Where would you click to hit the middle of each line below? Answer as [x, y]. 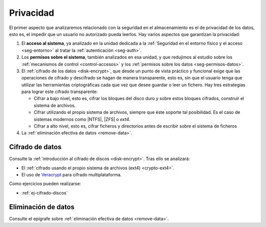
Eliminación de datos [42, 207]
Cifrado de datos [35, 147]
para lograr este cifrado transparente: [60, 92]
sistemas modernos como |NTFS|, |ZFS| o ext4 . [82, 119]
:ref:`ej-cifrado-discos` [45, 193]
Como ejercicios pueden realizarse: [45, 184]
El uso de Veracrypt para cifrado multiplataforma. [71, 175]
